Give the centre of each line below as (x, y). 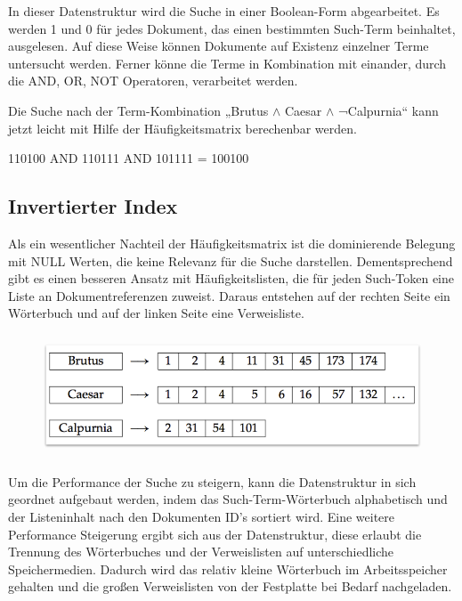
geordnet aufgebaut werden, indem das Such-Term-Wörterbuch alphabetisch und (228, 499)
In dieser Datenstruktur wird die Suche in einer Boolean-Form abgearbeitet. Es (224, 11)
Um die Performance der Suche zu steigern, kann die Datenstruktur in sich (212, 481)
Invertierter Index (93, 206)
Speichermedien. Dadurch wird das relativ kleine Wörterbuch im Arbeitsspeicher (228, 569)
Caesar (303, 110)
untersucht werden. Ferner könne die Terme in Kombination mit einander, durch (227, 63)
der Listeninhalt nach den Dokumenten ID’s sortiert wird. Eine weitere (202, 517)
